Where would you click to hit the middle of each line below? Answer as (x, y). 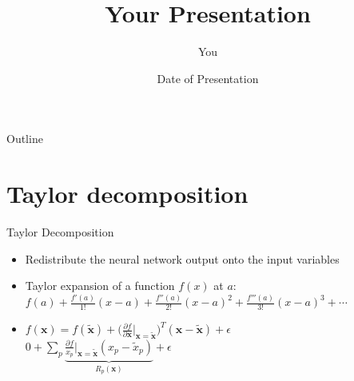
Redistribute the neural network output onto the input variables (182, 258)
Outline (25, 139)
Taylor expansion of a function (100, 286)
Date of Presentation (208, 78)
